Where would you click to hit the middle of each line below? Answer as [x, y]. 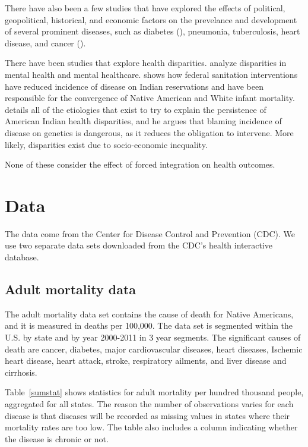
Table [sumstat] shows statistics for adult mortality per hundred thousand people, [154, 392]
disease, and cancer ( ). [45, 43]
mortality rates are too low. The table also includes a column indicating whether [151, 427]
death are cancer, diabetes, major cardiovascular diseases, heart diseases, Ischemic [154, 349]
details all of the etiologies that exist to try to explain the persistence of [136, 109]
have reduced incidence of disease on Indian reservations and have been [134, 86]
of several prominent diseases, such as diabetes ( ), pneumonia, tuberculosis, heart [153, 31]
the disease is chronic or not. [57, 438]
